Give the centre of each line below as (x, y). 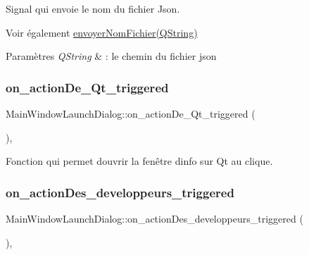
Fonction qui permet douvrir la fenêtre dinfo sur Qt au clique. (139, 161)
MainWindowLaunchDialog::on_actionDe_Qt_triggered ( (131, 113)
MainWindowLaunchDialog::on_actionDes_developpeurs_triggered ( (154, 218)
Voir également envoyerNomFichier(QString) (102, 32)
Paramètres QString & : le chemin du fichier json (111, 56)
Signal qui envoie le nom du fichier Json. (93, 8)
